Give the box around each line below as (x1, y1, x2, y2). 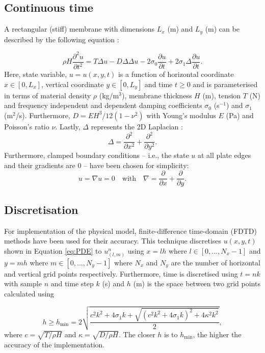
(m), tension (202, 90, 241, 100)
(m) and (167, 23, 193, 34)
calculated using (4, 288, 55, 299)
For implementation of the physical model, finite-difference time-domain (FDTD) (4, 225, 257, 236)
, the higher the (193, 329, 242, 339)
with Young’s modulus (146, 110, 216, 120)
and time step (50, 278, 94, 289)
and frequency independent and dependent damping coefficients (4, 100, 202, 111)
